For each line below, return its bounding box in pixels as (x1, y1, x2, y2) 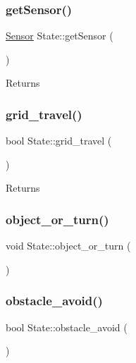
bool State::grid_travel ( (6, 133, 112, 148)
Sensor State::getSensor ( (6, 28, 113, 43)
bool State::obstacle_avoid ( (6, 319, 128, 334)
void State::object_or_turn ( (6, 238, 131, 253)
